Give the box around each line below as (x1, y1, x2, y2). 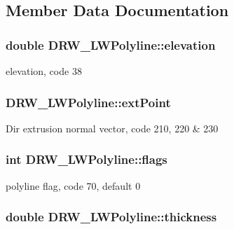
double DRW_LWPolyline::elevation (6, 36, 216, 53)
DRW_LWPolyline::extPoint (6, 93, 171, 111)
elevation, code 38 (6, 64, 82, 78)
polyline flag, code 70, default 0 (6, 178, 141, 193)
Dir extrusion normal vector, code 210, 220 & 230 (6, 120, 219, 135)
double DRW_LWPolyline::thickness (6, 208, 217, 225)
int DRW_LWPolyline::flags (6, 151, 167, 168)
